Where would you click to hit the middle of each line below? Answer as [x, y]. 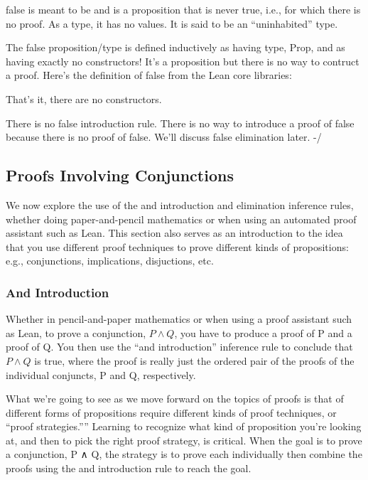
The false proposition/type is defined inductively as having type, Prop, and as [175, 47]
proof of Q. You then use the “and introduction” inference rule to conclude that [179, 347]
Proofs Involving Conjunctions [120, 175]
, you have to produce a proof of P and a [263, 332]
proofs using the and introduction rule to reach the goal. [129, 468]
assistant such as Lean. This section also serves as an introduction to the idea [174, 233]
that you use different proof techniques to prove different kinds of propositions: [177, 246]
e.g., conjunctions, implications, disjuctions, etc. [110, 261]
